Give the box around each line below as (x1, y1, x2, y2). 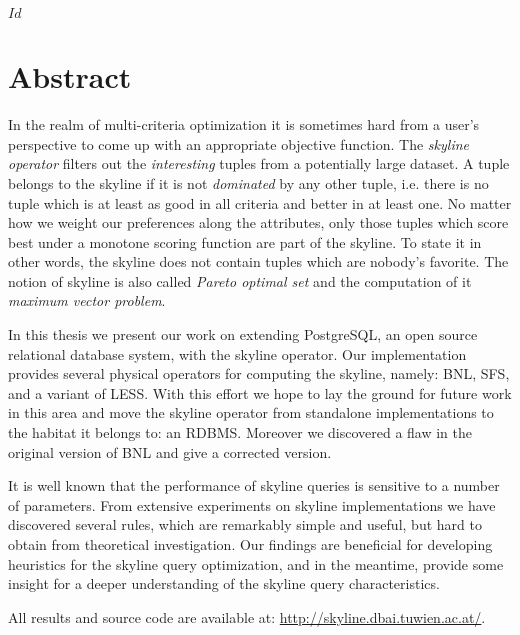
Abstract (8, 56, 132, 97)
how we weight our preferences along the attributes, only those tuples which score (8, 212, 509, 233)
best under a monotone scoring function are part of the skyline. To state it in (8, 231, 482, 252)
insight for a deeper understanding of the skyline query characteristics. (8, 573, 440, 594)
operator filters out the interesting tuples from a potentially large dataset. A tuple (8, 153, 510, 174)
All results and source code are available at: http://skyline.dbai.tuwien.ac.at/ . (8, 606, 486, 627)
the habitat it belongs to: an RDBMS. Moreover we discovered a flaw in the (8, 422, 473, 443)
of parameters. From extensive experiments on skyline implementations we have (8, 494, 496, 515)
